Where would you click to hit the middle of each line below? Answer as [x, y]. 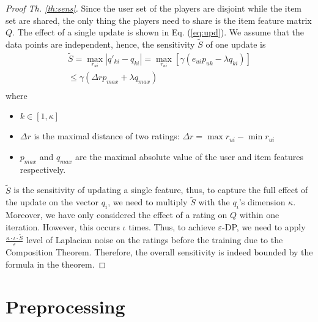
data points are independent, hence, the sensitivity [100, 44]
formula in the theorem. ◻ [56, 264]
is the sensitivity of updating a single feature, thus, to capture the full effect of [161, 190]
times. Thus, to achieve [172, 226]
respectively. [43, 169]
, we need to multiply [148, 202]
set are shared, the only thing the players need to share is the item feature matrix [159, 20]
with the [214, 202]
